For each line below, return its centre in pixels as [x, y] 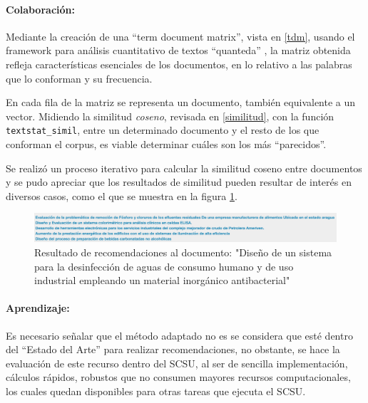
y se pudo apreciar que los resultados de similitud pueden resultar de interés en [179, 182]
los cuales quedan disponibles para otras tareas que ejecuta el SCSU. [156, 391]
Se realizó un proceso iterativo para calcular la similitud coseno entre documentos [184, 168]
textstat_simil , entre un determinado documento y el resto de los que [163, 130]
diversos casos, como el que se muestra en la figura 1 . [122, 195]
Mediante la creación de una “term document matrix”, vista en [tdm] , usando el [180, 36]
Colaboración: [40, 9]
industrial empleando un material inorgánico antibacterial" [162, 280]
